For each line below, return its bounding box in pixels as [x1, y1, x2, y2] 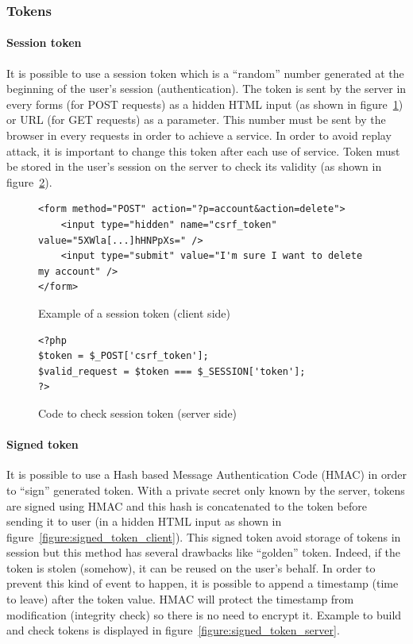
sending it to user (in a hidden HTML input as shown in [6, 513, 282, 530]
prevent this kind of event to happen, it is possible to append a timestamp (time [6, 575, 399, 592]
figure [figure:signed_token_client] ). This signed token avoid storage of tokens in [6, 528, 401, 545]
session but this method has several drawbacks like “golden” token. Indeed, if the [6, 544, 401, 561]
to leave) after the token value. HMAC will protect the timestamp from [6, 591, 354, 607]
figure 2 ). [6, 173, 52, 190]
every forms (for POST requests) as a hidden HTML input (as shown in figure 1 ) [6, 95, 403, 112]
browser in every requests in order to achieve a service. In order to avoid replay [6, 127, 392, 144]
